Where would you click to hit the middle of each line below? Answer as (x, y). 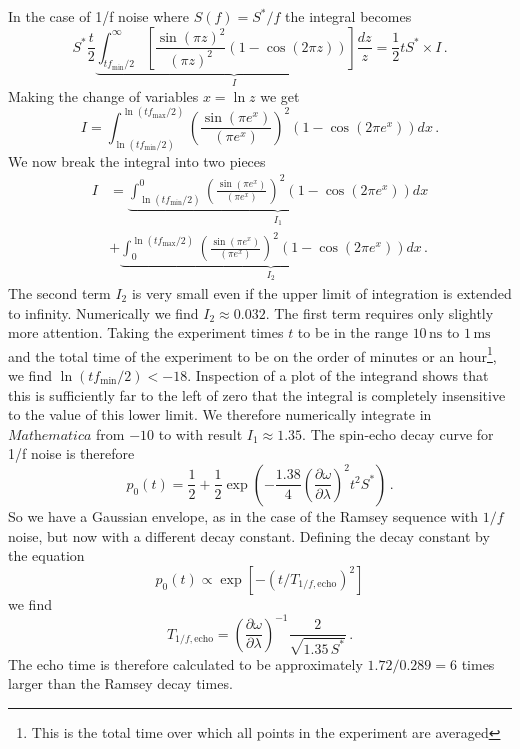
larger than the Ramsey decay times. (120, 683)
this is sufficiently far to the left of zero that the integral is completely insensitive (257, 394)
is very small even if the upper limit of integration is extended (321, 292)
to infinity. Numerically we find (103, 312)
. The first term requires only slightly (379, 312)
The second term (59, 292)
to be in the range (352, 332)
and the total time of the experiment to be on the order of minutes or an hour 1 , (252, 354)
